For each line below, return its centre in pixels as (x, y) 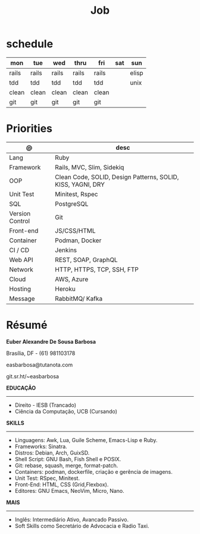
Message (22, 298)
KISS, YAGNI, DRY (80, 184)
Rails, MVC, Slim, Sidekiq (90, 167)
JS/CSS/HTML (75, 230)
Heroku (65, 289)
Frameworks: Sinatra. (41, 446)
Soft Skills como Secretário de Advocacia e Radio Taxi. (82, 526)
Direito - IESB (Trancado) (45, 405)
